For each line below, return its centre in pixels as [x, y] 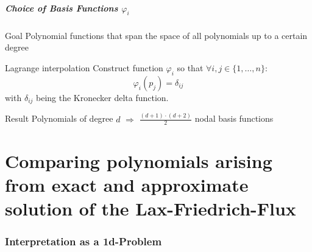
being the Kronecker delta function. [102, 97]
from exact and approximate [127, 184]
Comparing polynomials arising [139, 160]
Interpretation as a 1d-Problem [83, 241]
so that [190, 67]
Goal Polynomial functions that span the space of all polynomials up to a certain [156, 35]
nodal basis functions [234, 118]
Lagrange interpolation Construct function [84, 67]
